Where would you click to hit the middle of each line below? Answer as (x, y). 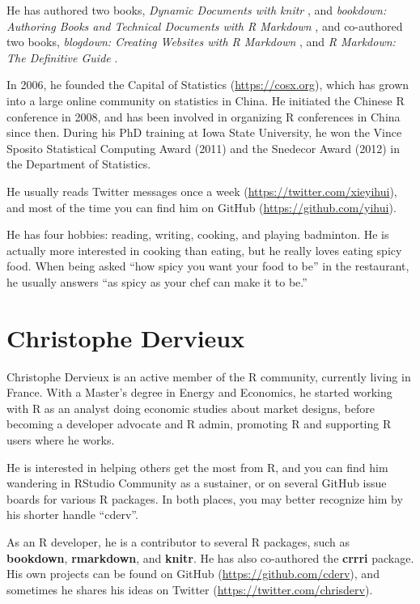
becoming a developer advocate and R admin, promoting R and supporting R (199, 424)
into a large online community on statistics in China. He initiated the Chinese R (206, 100)
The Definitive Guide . (62, 57)
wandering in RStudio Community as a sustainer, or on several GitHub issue (197, 483)
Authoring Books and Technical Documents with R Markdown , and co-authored (205, 26)
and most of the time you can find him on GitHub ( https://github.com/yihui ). (202, 207)
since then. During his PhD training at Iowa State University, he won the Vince (204, 132)
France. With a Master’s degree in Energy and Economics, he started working (199, 392)
